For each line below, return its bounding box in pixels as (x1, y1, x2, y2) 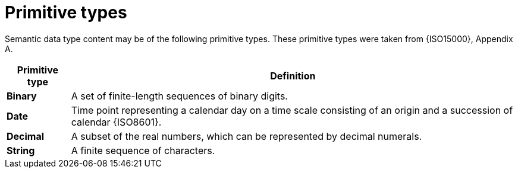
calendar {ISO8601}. (71, 116, 162, 128)
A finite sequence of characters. (71, 144, 215, 156)
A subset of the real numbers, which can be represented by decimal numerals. (71, 130, 422, 142)
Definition (270, 69, 316, 82)
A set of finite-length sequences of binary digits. (71, 89, 288, 102)
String (7, 144, 35, 156)
